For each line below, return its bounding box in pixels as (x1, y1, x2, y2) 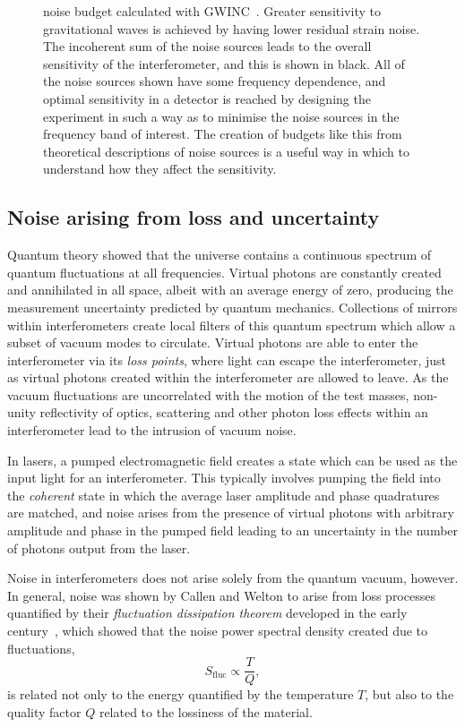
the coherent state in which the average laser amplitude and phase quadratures (7, 485, 440, 504)
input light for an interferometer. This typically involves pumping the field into (7, 468, 441, 487)
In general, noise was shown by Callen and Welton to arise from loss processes (7, 586, 435, 604)
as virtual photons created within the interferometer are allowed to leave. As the (7, 368, 449, 387)
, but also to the (365, 685, 454, 704)
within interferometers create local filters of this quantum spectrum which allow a (7, 315, 456, 334)
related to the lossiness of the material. (99, 702, 313, 721)
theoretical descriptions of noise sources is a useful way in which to (43, 141, 409, 160)
